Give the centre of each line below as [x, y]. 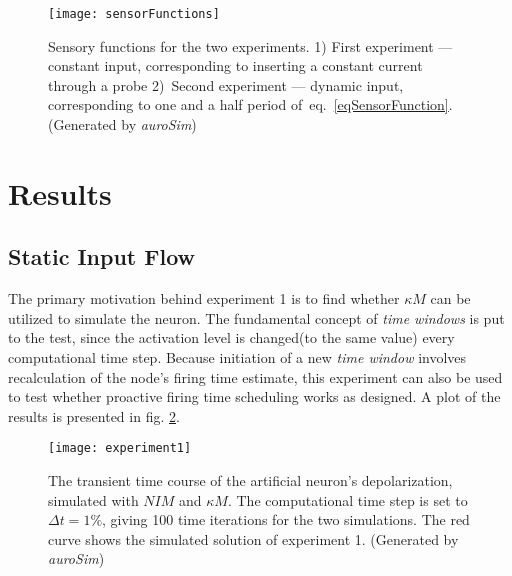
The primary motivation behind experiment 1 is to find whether [204, 298]
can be [450, 298]
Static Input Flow [102, 256]
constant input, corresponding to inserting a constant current [235, 65]
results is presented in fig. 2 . [94, 415]
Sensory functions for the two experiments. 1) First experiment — [250, 45]
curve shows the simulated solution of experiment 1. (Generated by [253, 538]
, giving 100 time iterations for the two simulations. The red [286, 519]
